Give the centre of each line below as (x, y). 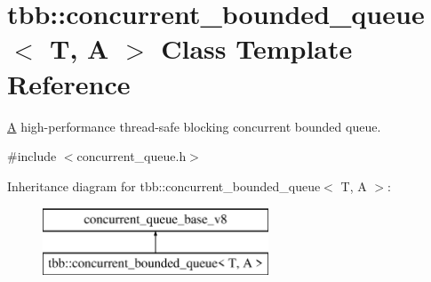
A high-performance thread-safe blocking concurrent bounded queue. (194, 126)
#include (32, 156)
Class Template (257, 48)
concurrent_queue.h (132, 156)
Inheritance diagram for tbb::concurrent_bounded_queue (164, 185)
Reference (69, 83)
